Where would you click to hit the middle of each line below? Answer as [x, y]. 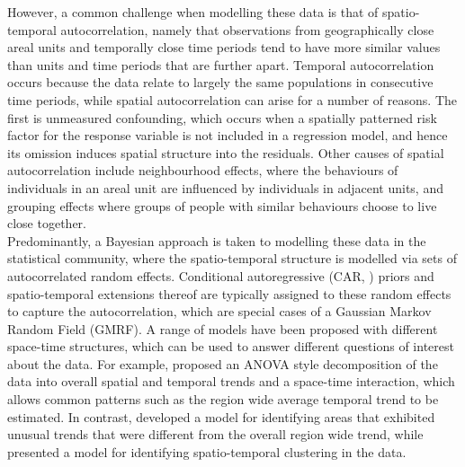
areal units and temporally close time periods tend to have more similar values [224, 47]
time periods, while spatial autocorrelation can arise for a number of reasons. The [232, 99]
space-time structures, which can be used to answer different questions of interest [231, 346]
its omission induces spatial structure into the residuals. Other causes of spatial [226, 152]
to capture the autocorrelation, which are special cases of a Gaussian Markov [219, 311]
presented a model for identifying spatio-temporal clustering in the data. [207, 451]
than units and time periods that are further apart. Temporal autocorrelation [221, 64]
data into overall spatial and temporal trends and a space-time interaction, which [231, 381]
